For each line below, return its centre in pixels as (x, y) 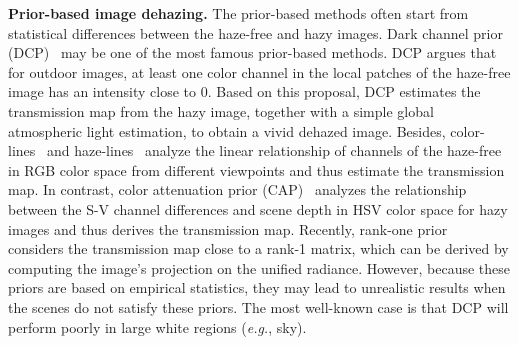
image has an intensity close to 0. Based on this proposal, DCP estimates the (244, 91)
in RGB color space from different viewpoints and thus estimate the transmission (256, 169)
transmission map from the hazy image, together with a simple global (221, 110)
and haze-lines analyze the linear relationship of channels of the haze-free (274, 150)
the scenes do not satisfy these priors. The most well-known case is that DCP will (258, 306)
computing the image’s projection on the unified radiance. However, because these (259, 267)
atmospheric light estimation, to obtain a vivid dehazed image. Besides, (227, 130)
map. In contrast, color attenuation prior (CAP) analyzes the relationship (237, 189)
